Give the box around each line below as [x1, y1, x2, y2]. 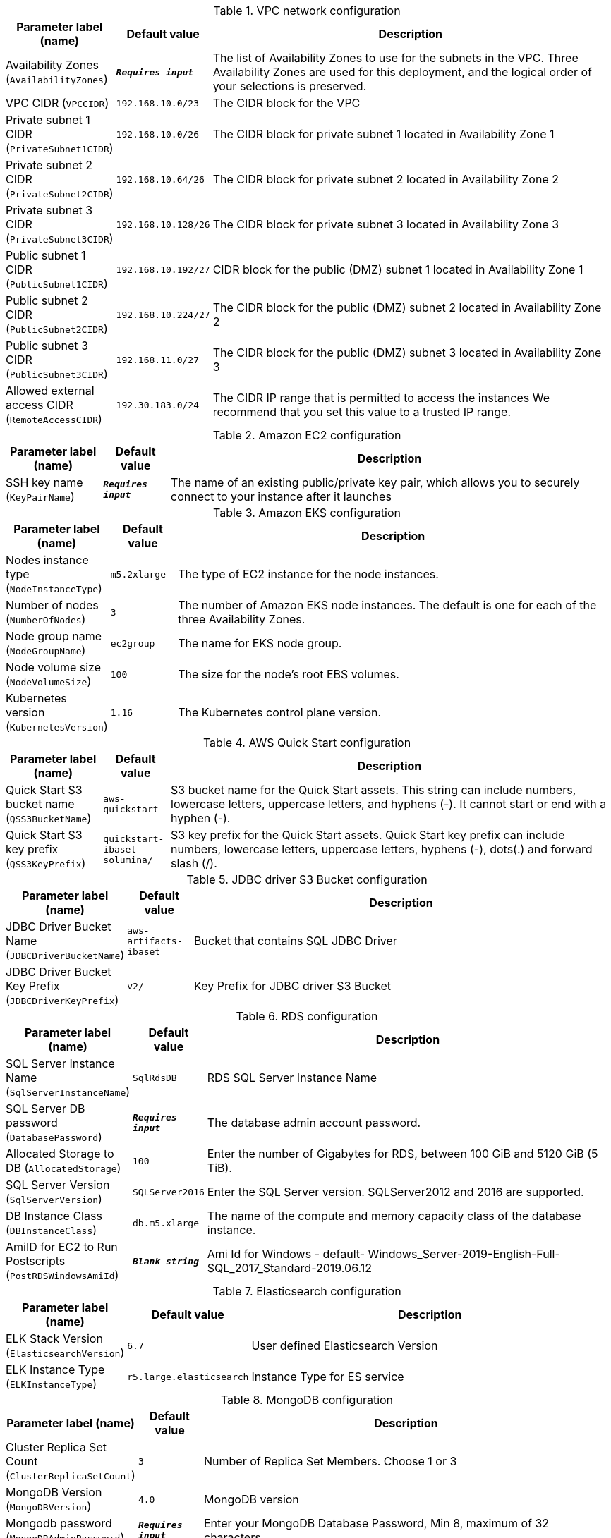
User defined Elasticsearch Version [251, 1338, 438, 1353]
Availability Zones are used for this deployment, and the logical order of [212, 65, 593, 79]
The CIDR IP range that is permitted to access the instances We [212, 391, 550, 405]
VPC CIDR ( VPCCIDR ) [6, 96, 109, 110]
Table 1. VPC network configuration [213, 4, 401, 18]
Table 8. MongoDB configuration [220, 1393, 394, 1407]
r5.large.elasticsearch [127, 1371, 249, 1382]
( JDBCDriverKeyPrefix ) [6, 993, 119, 1007]
